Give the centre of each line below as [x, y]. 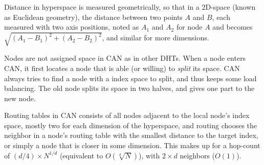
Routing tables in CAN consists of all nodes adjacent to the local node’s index [127, 115]
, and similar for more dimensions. [156, 38]
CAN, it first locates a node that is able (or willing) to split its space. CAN [122, 68]
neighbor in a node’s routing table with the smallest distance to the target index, [131, 135]
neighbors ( [197, 155]
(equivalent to [81, 155]
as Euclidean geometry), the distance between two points [93, 17]
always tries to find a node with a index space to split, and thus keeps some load [130, 78]
